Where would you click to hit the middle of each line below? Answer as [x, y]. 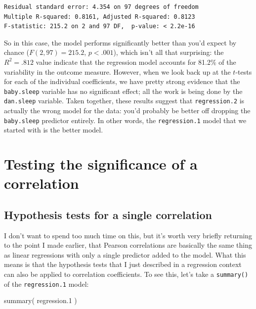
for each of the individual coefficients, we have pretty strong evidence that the [122, 81]
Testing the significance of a [101, 164]
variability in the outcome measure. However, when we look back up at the [117, 71]
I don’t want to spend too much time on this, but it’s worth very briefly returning [128, 235]
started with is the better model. [54, 130]
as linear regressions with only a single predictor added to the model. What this [125, 254]
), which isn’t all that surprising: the [169, 52]
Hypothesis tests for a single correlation [108, 214]
